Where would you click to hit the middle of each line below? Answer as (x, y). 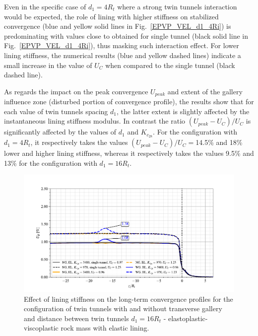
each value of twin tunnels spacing (56, 111)
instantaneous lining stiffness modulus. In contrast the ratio (95, 121)
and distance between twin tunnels (76, 318)
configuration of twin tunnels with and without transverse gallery (123, 308)
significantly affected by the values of (60, 132)
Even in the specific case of (45, 6)
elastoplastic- (188, 318)
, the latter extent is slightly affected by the (183, 111)
